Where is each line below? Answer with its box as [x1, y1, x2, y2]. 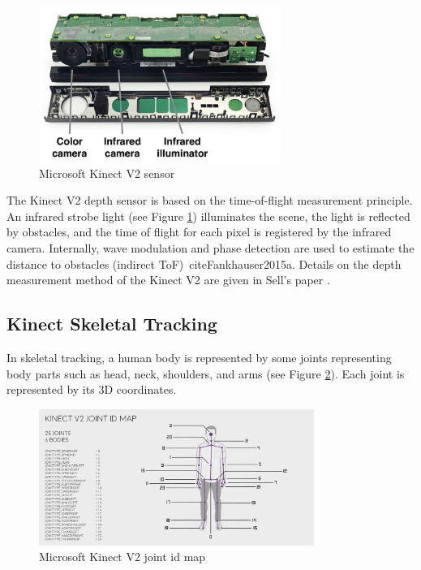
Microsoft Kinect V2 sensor [39, 164, 175, 181]
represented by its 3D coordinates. [6, 381, 177, 398]
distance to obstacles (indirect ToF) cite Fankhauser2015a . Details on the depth [6, 255, 402, 272]
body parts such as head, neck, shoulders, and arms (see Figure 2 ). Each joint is [6, 365, 405, 382]
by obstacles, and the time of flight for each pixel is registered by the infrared [6, 223, 392, 240]
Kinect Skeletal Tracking [6, 311, 217, 336]
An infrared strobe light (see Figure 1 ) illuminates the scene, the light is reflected [6, 207, 410, 224]
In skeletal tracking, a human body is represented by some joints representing [6, 348, 392, 365]
